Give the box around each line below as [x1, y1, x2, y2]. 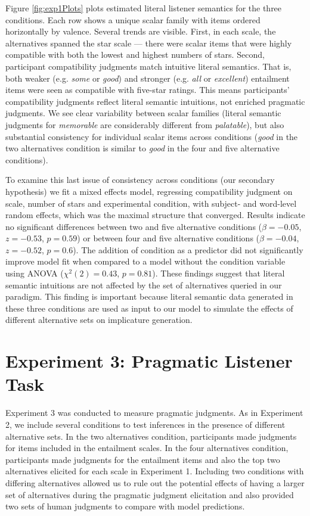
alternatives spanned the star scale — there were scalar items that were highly [5, 36, 292, 49]
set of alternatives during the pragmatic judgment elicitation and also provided [5, 488, 294, 501]
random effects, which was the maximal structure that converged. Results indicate [5, 209, 305, 221]
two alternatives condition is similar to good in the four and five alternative [5, 142, 280, 154]
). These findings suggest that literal [152, 267, 285, 279]
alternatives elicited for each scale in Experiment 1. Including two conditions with [5, 465, 304, 477]
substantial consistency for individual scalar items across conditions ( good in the [5, 130, 298, 142]
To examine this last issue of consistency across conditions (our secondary [5, 173, 275, 186]
